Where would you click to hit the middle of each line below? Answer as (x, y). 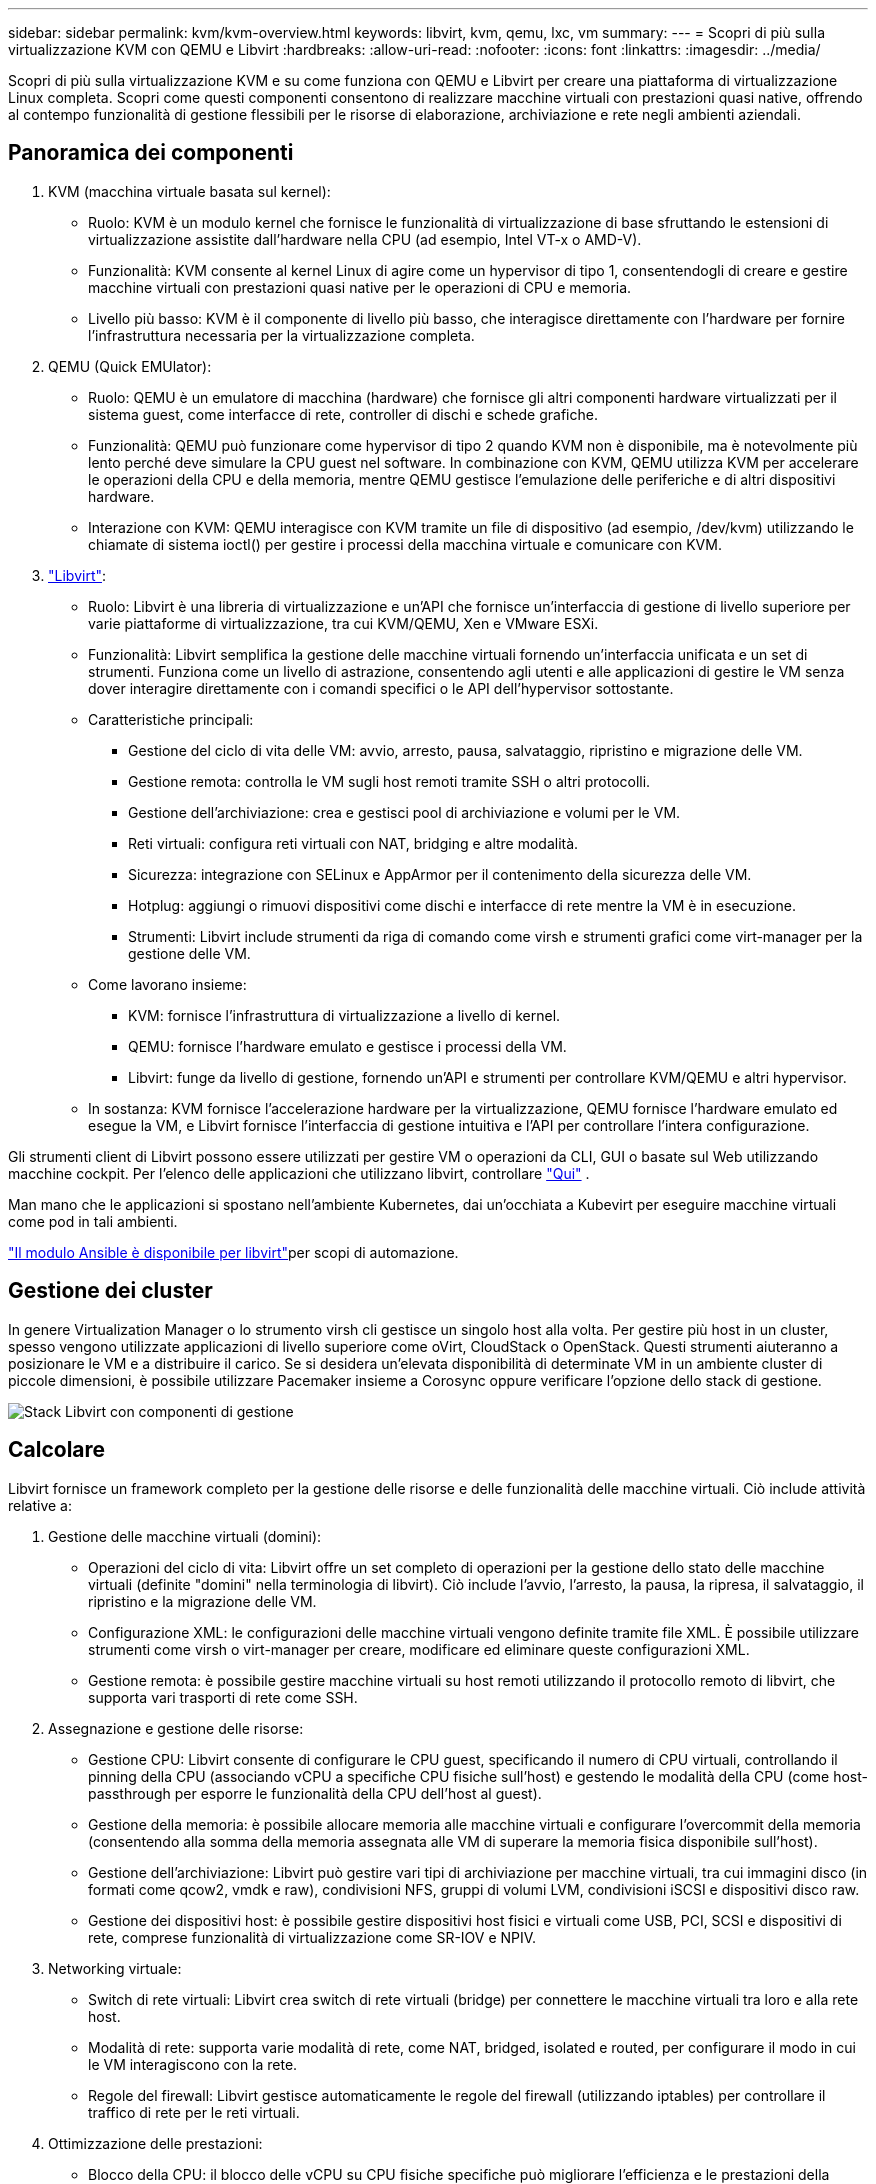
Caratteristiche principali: (171, 719)
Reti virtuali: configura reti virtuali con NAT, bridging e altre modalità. (353, 843)
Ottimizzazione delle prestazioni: (155, 2143)
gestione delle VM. (189, 953)
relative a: (40, 1505)
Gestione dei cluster (110, 1291)
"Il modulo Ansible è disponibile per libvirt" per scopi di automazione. (233, 1252)
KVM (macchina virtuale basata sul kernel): (189, 191)
